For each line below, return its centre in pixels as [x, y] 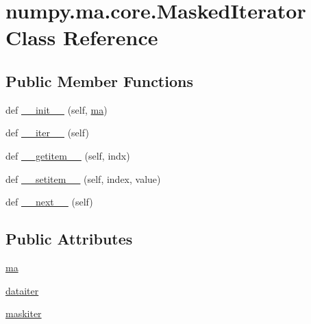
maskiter [24, 313]
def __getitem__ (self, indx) [68, 155]
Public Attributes [69, 239]
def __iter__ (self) [47, 133]
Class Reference [82, 37]
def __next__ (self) [49, 202]
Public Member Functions [99, 80]
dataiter [22, 290]
